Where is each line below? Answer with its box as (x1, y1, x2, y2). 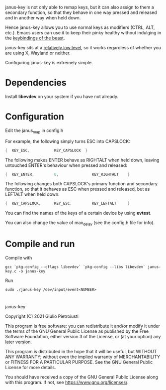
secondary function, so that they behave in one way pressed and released (5, 9, 158, 15)
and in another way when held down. (5, 15, 81, 20)
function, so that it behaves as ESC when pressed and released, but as (5, 186, 150, 192)
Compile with (5, 255, 32, 261)
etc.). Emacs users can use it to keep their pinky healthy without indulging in (5, 30, 162, 35)
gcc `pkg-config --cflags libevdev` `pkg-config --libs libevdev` (5, 264, 146, 269)
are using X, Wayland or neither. (5, 50, 71, 56)
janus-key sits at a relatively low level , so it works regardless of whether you (5, 45, 162, 50)
